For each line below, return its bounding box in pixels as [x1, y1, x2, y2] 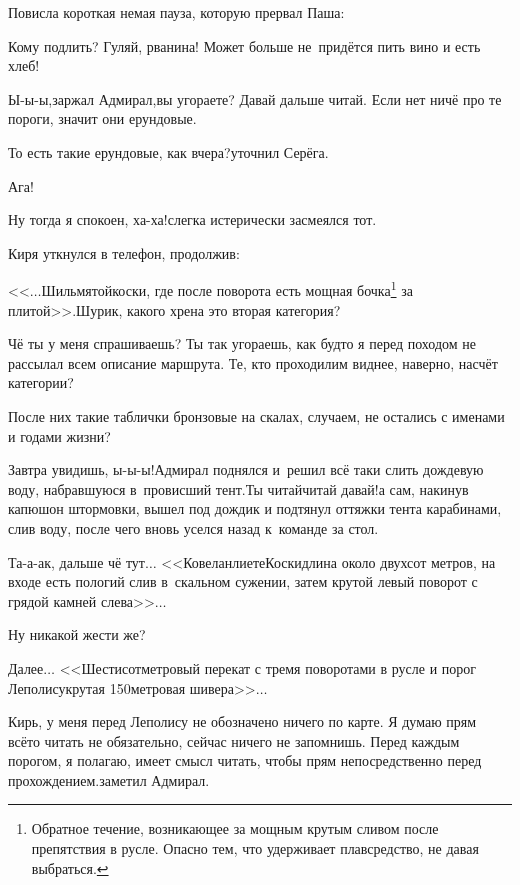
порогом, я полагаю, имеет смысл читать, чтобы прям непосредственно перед [8, 750, 482, 771]
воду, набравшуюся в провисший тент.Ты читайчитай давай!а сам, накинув [8, 478, 469, 499]
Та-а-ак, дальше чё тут [8, 551, 145, 572]
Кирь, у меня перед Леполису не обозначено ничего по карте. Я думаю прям [8, 711, 477, 732]
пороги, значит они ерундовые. [8, 108, 197, 129]
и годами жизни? [8, 425, 111, 446]
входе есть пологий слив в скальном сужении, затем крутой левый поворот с [8, 571, 478, 592]
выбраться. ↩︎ [31, 857, 109, 878]
